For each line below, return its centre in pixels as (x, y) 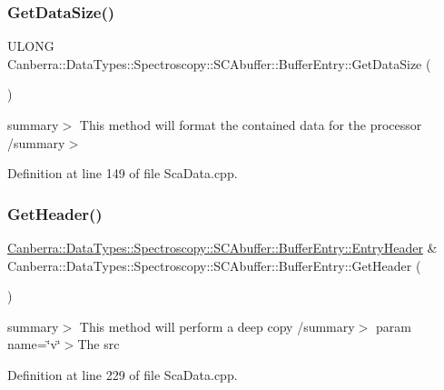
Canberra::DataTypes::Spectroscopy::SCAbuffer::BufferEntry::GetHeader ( (214, 265)
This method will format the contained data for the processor (251, 125)
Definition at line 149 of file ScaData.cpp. (123, 173)
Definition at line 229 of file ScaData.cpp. (123, 374)
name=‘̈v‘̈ (34, 344)
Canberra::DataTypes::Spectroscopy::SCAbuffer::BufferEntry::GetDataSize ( (219, 63)
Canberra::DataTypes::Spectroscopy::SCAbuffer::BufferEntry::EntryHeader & (222, 247)
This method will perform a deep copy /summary (217, 326)
